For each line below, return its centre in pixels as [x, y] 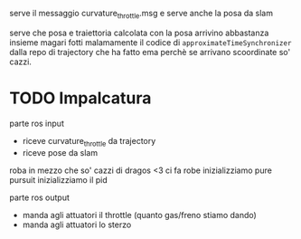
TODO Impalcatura [80, 98]
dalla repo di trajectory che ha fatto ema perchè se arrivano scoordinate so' [150, 52]
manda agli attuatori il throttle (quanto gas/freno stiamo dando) [140, 215]
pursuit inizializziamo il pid [59, 179]
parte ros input [37, 123]
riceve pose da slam [60, 152]
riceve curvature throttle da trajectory [89, 142]
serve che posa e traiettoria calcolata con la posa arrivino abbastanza [139, 33]
